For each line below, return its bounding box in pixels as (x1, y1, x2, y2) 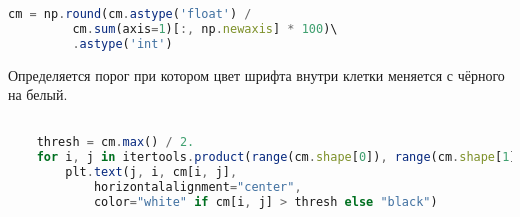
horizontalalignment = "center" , (93, 180, 302, 195)
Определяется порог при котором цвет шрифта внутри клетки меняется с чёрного (8, 64, 505, 85)
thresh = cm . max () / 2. (36, 135, 195, 150)
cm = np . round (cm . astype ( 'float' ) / (8, 7, 252, 21)
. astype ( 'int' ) (72, 36, 173, 51)
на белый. (8, 84, 68, 105)
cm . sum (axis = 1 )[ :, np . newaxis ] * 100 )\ (72, 21, 338, 36)
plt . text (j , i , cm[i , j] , (65, 165, 238, 180)
